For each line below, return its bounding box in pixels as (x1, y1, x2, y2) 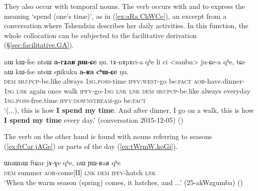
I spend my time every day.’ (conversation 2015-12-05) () (4, 114, 184, 125)
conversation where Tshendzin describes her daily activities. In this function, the (4, 20, 249, 31)
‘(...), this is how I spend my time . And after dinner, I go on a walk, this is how (4, 104, 254, 115)
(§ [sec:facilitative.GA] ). (4, 40, 74, 50)
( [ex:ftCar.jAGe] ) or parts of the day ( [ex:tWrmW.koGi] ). (4, 141, 178, 151)
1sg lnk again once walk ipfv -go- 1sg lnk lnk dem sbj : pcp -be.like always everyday (4, 85, 251, 95)
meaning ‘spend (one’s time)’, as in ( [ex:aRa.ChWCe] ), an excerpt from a (4, 10, 227, 21)
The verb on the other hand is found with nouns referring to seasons (4, 131, 212, 142)
